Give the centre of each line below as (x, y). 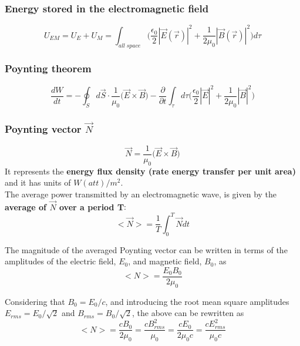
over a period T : (93, 206)
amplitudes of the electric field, (60, 261)
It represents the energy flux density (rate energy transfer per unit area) (150, 171)
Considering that (35, 301)
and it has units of (38, 182)
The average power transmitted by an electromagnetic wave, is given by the (141, 194)
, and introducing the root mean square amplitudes (197, 301)
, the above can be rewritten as (188, 313)
